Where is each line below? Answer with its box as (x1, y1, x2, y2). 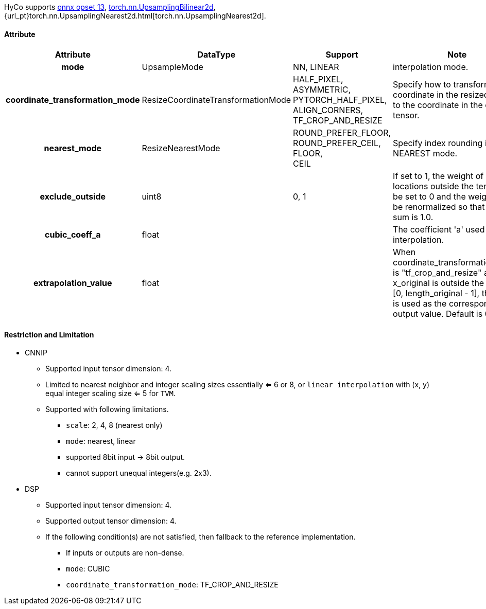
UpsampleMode (142, 62, 203, 73)
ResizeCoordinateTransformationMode (142, 95, 291, 105)
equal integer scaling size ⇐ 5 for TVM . (45, 389, 176, 398)
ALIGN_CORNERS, (293, 105, 363, 116)
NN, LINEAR (293, 62, 339, 73)
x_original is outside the (393, 278, 484, 289)
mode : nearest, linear (66, 437, 136, 446)
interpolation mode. (393, 62, 468, 73)
